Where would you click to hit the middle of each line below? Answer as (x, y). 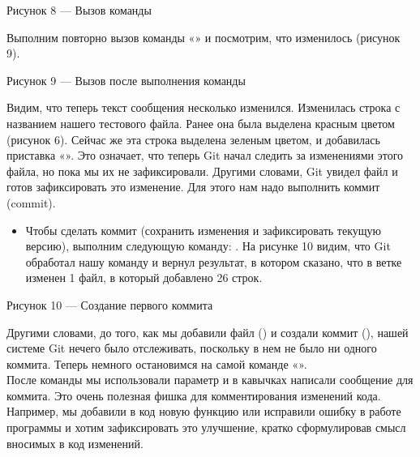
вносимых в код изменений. (75, 443)
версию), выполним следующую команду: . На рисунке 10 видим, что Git (208, 246)
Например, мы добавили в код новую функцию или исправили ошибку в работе (204, 411)
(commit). (31, 202)
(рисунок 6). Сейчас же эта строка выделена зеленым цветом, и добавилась (193, 139)
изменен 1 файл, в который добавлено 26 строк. (144, 278)
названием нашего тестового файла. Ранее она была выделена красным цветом (201, 123)
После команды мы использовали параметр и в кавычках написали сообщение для (210, 380)
